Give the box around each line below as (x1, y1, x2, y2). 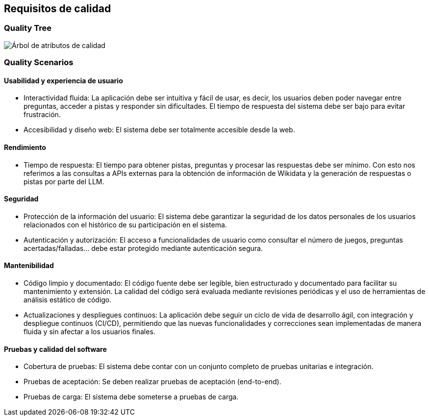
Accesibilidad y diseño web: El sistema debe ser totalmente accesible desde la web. (24, 125, 295, 134)
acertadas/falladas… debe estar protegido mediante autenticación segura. (24, 244, 263, 252)
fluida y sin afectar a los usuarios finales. (24, 327, 155, 336)
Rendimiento (4, 143, 46, 151)
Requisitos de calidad (4, 2, 111, 15)
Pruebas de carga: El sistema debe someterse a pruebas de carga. (24, 393, 239, 401)
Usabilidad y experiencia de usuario (4, 76, 123, 85)
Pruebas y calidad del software (4, 345, 107, 353)
